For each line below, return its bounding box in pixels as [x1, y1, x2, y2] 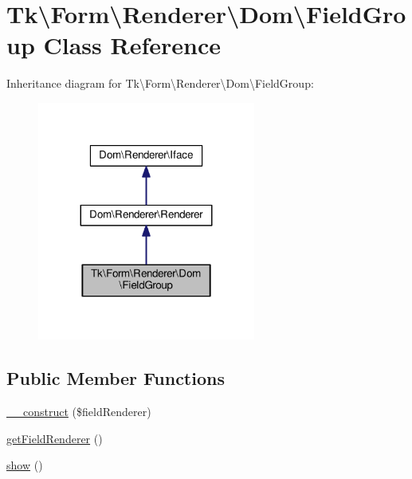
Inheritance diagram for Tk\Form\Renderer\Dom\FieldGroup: [6, 75, 314, 92]
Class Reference [43, 29, 221, 61]
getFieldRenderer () [6, 430, 103, 446]
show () [6, 457, 43, 473]
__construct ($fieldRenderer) [6, 403, 151, 420]
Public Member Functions [6, 366, 225, 391]
